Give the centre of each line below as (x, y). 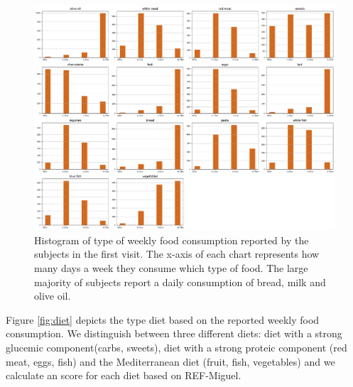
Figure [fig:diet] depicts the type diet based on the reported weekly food (163, 319)
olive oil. (53, 296)
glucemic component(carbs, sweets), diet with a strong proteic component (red (176, 347)
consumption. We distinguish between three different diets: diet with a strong (174, 333)
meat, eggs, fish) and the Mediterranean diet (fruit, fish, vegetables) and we (170, 361)
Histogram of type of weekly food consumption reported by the (172, 240)
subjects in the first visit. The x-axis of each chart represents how (177, 254)
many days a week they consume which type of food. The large (171, 268)
